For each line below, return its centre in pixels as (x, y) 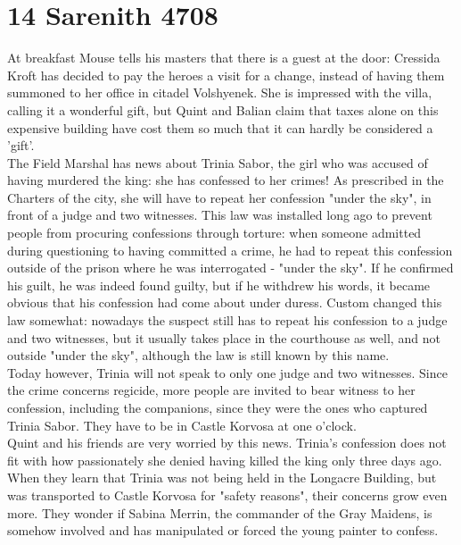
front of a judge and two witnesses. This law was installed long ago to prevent (220, 215)
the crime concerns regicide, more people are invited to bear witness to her (211, 390)
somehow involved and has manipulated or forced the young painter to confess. (223, 530)
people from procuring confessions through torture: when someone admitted (214, 233)
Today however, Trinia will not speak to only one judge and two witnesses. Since (227, 372)
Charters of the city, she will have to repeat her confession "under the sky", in (219, 197)
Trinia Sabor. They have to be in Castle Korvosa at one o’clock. (182, 425)
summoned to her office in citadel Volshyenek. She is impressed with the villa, (220, 92)
